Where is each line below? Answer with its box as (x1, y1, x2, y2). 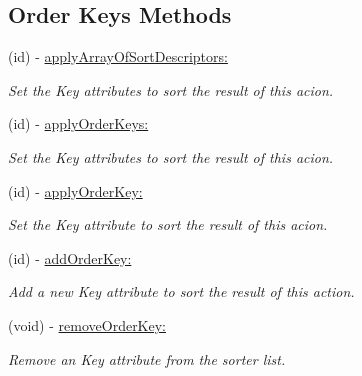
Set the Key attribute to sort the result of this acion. (8, 214, 328, 235)
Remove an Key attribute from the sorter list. (8, 348, 286, 369)
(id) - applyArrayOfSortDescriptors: (8, 46, 228, 67)
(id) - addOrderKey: (8, 247, 132, 268)
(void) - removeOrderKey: (8, 314, 167, 335)
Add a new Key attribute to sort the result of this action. (8, 281, 355, 302)
